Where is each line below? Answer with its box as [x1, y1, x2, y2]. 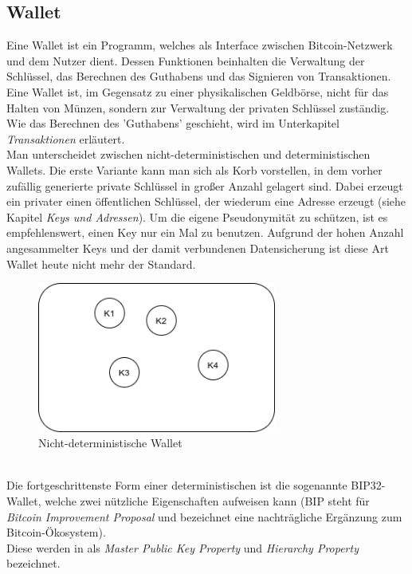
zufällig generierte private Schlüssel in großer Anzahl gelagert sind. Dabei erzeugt [6, 177, 403, 194]
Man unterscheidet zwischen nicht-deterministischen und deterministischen [6, 146, 371, 163]
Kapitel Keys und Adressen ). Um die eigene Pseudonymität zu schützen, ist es [6, 208, 388, 225]
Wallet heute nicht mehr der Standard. [6, 255, 196, 272]
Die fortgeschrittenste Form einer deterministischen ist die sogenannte [6, 477, 347, 493]
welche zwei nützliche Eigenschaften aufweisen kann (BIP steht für [45, 492, 370, 509]
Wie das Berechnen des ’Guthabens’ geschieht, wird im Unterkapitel [6, 115, 339, 132]
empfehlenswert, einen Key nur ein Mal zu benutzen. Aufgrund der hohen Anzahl [6, 224, 404, 241]
